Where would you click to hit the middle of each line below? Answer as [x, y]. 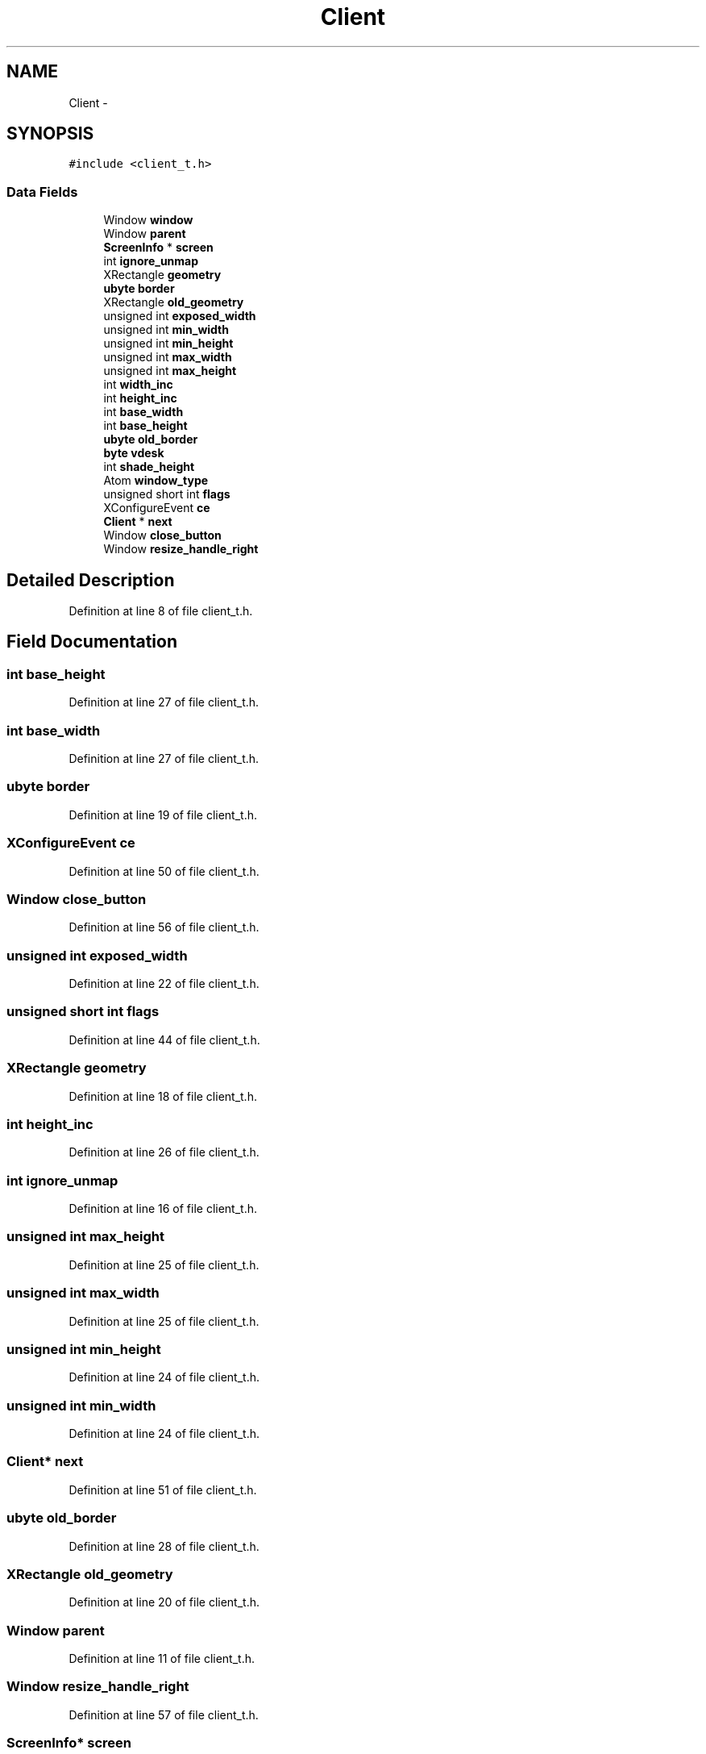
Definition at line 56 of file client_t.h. [164, 927]
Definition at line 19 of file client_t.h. [163, 815]
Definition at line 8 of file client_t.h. [161, 611]
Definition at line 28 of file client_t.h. [164, 1546]
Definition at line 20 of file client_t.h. [164, 1602]
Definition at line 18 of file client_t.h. [163, 1096]
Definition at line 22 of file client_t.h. [164, 983]
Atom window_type [156, 481]
